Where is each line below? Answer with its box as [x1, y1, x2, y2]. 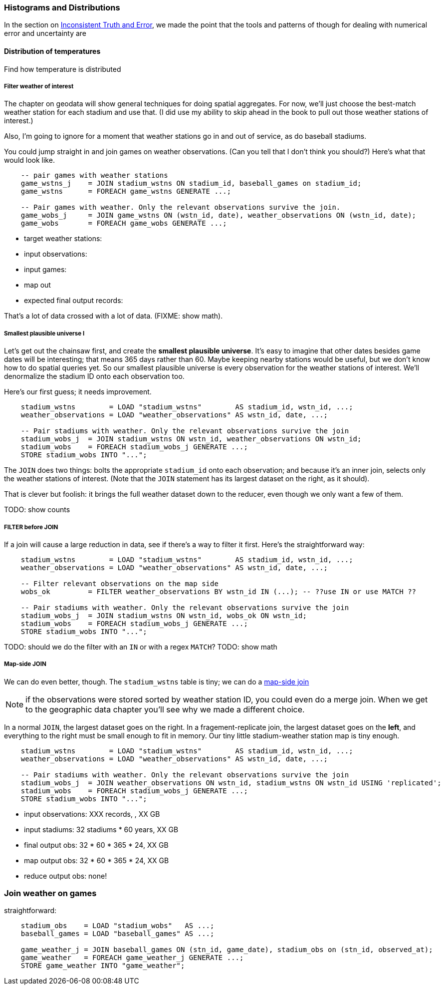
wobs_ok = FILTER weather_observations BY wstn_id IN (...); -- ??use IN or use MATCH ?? [20, 587, 417, 596]
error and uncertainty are [4, 29, 87, 38]
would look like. [4, 156, 55, 165]
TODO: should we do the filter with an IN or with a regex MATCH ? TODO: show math [4, 642, 277, 651]
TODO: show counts [4, 505, 70, 514]
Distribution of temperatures [4, 46, 101, 55]
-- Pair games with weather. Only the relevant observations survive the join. [20, 203, 341, 212]
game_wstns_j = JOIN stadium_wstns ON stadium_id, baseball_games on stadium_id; [20, 179, 362, 188]
